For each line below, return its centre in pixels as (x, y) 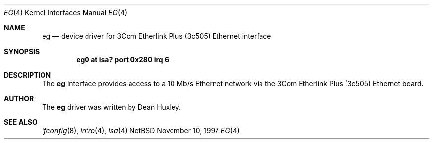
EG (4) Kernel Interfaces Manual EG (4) (66, 13)
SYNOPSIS (22, 51)
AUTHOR (19, 99)
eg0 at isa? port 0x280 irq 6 (123, 60)
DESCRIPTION (28, 75)
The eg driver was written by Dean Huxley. (112, 107)
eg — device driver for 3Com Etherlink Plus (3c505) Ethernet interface (157, 36)
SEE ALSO (21, 122)
